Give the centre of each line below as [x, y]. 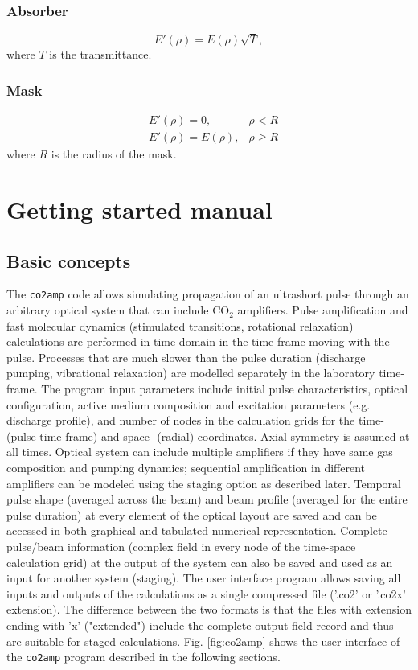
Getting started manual [139, 210]
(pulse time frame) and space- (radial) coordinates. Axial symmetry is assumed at [208, 436]
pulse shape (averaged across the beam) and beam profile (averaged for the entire [207, 499]
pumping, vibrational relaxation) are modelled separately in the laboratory [191, 373]
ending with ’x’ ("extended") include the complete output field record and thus [200, 625]
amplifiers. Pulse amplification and [323, 310]
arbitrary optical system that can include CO [118, 310]
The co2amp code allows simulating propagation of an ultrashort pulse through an [208, 294]
